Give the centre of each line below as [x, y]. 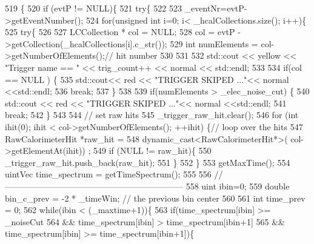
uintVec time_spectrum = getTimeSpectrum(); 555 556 [108, 174]
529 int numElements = [214, 43]
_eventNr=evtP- [216, 8]
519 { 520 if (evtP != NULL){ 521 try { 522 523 [93, 8]
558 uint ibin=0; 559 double [238, 186]
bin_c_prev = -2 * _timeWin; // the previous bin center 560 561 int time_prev [155, 198]
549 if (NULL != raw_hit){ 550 [152, 150]
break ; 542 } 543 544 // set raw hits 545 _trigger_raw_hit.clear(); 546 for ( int [152, 115]
